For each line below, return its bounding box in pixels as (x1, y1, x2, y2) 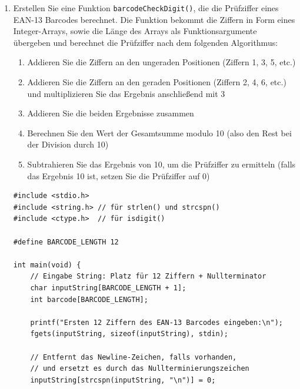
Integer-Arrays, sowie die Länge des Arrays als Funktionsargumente (13, 25, 257, 37)
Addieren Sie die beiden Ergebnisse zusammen (27, 107, 194, 119)
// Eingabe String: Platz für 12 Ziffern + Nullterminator (30, 272, 266, 281)
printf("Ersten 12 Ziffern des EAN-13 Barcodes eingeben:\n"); (30, 318, 283, 327)
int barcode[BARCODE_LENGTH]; (30, 295, 148, 304)
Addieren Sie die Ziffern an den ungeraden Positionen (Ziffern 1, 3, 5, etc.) (27, 56, 296, 68)
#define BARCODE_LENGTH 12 (13, 237, 119, 246)
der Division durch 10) (27, 138, 109, 150)
